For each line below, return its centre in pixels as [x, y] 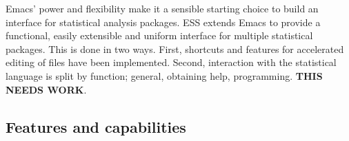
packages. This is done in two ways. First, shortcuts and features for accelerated [175, 48]
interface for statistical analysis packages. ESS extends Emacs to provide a [163, 22]
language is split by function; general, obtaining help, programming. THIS [164, 75]
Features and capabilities [96, 126]
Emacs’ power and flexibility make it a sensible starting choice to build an [162, 8]
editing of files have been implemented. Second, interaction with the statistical [171, 62]
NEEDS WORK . [46, 89]
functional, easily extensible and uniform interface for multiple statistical [159, 35]
